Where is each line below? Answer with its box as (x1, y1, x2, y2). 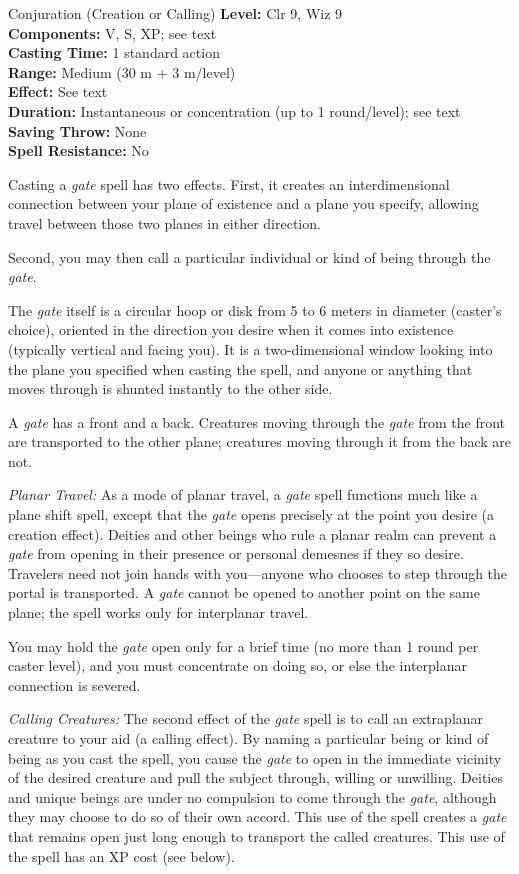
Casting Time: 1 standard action (8, 42, 220, 63)
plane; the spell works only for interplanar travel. (8, 602, 309, 623)
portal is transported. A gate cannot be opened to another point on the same (8, 582, 480, 603)
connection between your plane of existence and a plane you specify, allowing (8, 193, 479, 214)
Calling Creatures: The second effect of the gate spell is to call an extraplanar (8, 708, 484, 729)
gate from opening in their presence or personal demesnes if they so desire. (8, 543, 464, 564)
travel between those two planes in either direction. (8, 212, 321, 233)
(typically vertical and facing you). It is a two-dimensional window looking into (8, 338, 493, 359)
